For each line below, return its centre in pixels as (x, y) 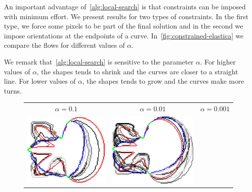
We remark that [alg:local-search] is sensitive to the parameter (99, 61)
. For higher (218, 61)
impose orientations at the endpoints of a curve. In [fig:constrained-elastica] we (124, 35)
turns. (13, 90)
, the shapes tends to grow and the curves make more (163, 81)
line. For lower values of (40, 81)
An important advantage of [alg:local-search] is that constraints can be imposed (125, 6)
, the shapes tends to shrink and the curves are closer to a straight (137, 71)
